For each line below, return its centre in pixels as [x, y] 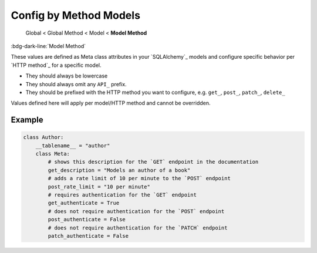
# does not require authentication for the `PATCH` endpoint [138, 228]
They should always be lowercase [67, 76]
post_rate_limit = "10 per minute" [99, 187]
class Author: [43, 137]
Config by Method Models [76, 15]
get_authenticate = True [84, 203]
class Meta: [53, 154]
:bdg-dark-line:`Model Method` [48, 46]
